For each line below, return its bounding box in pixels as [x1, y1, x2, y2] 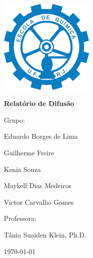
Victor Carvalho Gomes [4, 196, 74, 207]
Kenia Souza [4, 164, 41, 174]
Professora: [4, 213, 36, 223]
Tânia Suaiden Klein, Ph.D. [4, 229, 87, 239]
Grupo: [4, 114, 25, 125]
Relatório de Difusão [4, 98, 75, 108]
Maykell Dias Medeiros [4, 180, 72, 191]
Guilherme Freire [4, 147, 54, 157]
